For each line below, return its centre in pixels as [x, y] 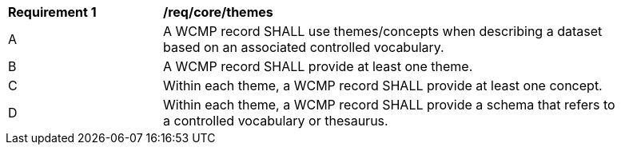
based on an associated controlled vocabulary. [304, 47]
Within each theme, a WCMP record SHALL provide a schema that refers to [389, 105]
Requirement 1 [52, 12]
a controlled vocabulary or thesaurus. [276, 121]
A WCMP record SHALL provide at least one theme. [318, 66]
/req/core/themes [218, 12]
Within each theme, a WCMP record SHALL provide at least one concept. [383, 85]
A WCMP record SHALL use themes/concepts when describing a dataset [383, 31]
